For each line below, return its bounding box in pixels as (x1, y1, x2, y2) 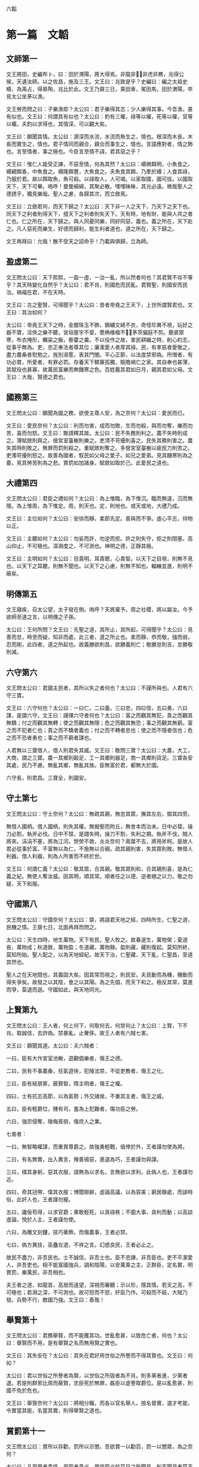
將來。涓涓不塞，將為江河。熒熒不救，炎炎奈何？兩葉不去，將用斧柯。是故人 (6, 838, 193, 845)
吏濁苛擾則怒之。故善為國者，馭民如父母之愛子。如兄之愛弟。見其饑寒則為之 (6, 451, 193, 459)
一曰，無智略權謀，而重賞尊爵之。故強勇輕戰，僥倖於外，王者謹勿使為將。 (6, 1143, 188, 1150)
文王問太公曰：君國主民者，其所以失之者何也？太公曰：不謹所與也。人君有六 (6, 684, 193, 691)
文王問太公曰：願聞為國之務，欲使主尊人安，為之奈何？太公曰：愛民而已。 (6, 409, 188, 416)
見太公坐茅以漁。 (6, 93, 48, 100)
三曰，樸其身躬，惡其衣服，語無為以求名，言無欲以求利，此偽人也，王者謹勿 (6, 1168, 193, 1175)
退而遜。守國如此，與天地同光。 (26, 986, 105, 993)
